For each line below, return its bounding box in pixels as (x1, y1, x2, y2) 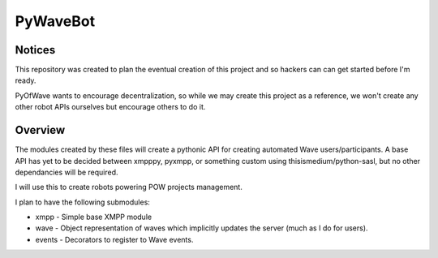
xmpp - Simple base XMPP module (35, 212, 152, 222)
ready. (15, 75, 36, 85)
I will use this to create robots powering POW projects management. (15, 183, 243, 192)
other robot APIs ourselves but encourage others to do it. (15, 102, 206, 112)
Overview (15, 123, 66, 137)
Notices (15, 43, 56, 57)
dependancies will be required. (15, 167, 118, 177)
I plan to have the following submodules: (15, 197, 150, 207)
